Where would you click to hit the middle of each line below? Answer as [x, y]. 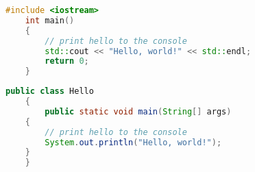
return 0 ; [67, 61]
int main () [50, 20]
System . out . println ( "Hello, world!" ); [133, 142]
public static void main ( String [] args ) [138, 111]
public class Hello [50, 91]
